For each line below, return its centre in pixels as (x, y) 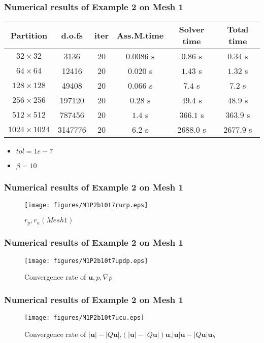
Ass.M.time (140, 35)
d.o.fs (72, 35)
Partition (29, 35)
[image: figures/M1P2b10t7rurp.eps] (86, 205)
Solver (192, 29)
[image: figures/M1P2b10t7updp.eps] (86, 261)
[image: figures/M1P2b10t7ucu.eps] (85, 318)
